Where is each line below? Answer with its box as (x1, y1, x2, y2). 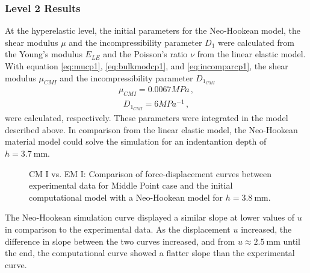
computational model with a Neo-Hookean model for (29, 190, 223, 203)
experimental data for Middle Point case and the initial (29, 179, 233, 192)
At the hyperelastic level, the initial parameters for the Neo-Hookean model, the (5, 24, 301, 37)
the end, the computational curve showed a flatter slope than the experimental (5, 246, 295, 259)
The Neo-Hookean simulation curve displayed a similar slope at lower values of (5, 211, 295, 224)
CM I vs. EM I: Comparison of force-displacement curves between (29, 167, 272, 180)
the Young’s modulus (5, 48, 82, 60)
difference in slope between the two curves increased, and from (5, 234, 235, 247)
